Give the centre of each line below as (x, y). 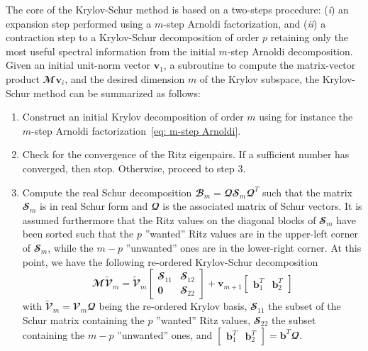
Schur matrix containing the (83, 319)
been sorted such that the (78, 234)
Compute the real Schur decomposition (107, 192)
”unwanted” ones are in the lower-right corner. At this (244, 247)
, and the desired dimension (125, 78)
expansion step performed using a (79, 23)
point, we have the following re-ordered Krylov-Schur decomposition (170, 261)
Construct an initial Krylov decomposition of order (133, 117)
